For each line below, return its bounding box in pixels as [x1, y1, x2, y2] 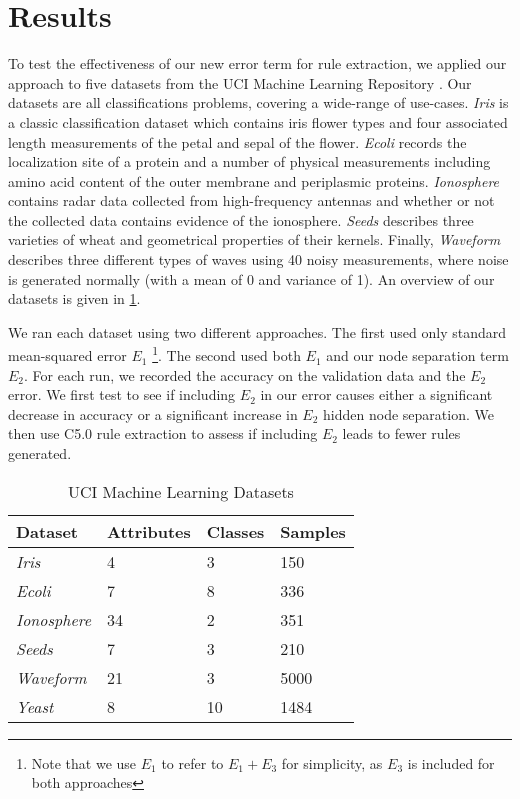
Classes [206, 519, 265, 543]
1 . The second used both [152, 342, 301, 366]
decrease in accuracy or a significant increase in [8, 403, 298, 424]
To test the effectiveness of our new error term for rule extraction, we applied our [8, 53, 507, 74]
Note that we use [31, 752, 137, 773]
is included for [407, 752, 495, 773]
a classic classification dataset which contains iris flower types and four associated [8, 111, 508, 132]
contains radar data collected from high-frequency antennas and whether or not [8, 190, 495, 211]
